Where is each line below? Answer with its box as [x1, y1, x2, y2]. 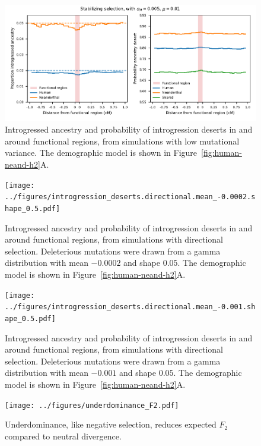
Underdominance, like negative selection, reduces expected [5, 418, 217, 431]
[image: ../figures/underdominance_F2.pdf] [5, 401, 179, 410]
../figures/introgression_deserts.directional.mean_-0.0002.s [5, 193, 256, 202]
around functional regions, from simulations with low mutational [5, 134, 240, 147]
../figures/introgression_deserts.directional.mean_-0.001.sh [5, 303, 256, 312]
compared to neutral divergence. [5, 429, 122, 442]
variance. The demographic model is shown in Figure [5, 146, 198, 159]
